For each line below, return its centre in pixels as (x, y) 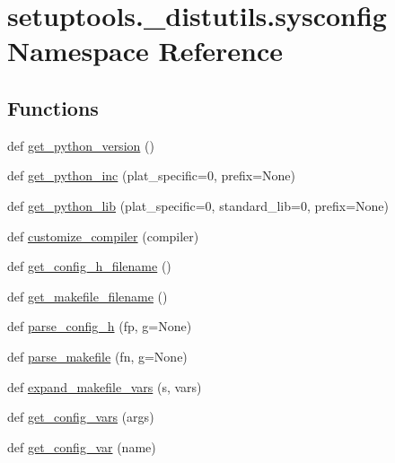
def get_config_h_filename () (89, 266)
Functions (53, 107)
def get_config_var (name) (82, 446)
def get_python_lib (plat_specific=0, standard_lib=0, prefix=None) (198, 205)
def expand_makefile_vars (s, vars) (105, 386)
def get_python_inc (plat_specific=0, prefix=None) (152, 175)
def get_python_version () (81, 145)
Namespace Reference (145, 51)
